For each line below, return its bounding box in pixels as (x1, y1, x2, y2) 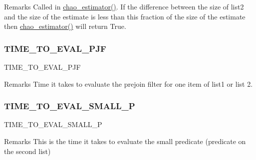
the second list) (4, 146, 51, 156)
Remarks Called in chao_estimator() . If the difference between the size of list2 (4, 1, 244, 11)
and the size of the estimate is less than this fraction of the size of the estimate (4, 11, 246, 21)
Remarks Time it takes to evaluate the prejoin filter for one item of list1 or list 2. (4, 78, 253, 89)
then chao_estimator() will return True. (4, 21, 126, 31)
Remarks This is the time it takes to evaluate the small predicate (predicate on (4, 136, 246, 146)
